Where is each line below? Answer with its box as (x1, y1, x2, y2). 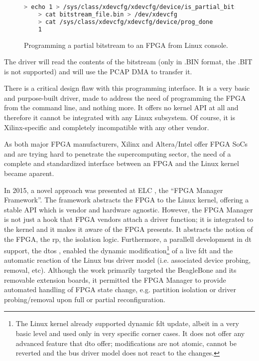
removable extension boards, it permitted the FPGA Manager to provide (4, 274, 226, 285)
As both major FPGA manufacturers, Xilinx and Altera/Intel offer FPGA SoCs (4, 139, 248, 149)
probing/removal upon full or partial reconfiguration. (4, 294, 165, 304)
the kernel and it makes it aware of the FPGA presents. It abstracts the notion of (4, 224, 253, 234)
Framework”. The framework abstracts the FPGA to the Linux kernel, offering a (4, 194, 249, 205)
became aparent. (4, 168, 54, 179)
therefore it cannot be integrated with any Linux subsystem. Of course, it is (4, 112, 235, 123)
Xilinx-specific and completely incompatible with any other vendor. (4, 122, 209, 132)
